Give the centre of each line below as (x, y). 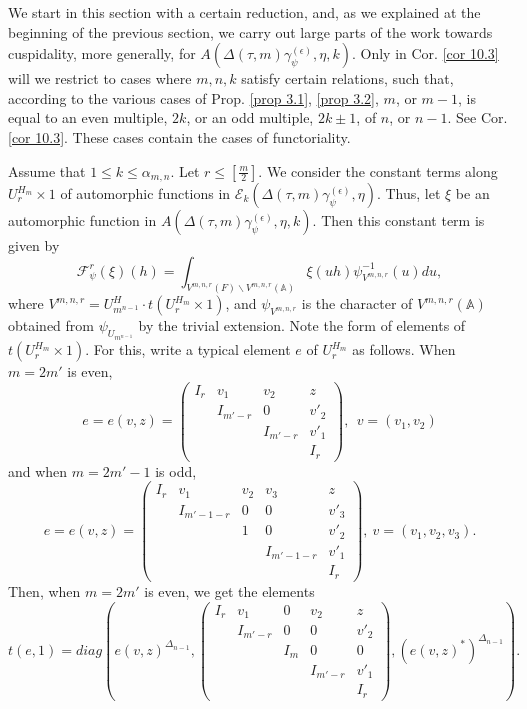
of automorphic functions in (145, 193)
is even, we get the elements (229, 590)
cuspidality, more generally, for (102, 53)
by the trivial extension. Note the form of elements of (302, 325)
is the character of (357, 303)
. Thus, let (408, 193)
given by (34, 245)
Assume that (47, 170)
